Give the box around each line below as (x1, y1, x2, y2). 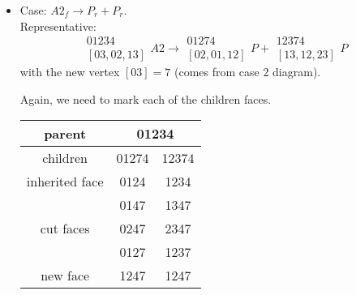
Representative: (19, 17, 97, 34)
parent (44, 124, 87, 143)
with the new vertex (19, 63, 120, 80)
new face (41, 266, 90, 285)
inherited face (26, 172, 104, 191)
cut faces (40, 219, 90, 238)
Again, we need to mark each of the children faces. (19, 90, 272, 107)
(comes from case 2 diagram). (174, 63, 321, 80)
